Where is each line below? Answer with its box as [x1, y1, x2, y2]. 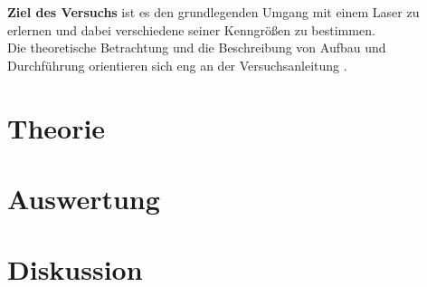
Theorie [7, 109, 106, 146]
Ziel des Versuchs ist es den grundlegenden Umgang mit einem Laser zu [7, 3, 420, 21]
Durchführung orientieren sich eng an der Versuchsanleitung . [7, 55, 347, 74]
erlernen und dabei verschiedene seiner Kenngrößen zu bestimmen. [7, 20, 375, 39]
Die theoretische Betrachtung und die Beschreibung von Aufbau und [7, 38, 386, 57]
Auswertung [7, 179, 160, 216]
